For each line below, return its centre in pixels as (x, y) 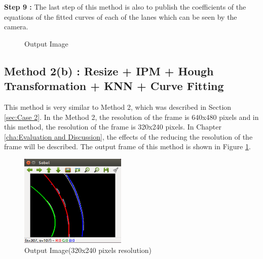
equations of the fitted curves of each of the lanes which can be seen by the (121, 16)
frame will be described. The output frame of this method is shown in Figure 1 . (127, 146)
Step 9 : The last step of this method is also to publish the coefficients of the (125, 7)
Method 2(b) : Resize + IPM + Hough (109, 71)
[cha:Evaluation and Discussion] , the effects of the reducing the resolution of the (128, 136)
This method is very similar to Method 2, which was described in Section (118, 106)
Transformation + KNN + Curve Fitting (114, 86)
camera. (16, 27)
